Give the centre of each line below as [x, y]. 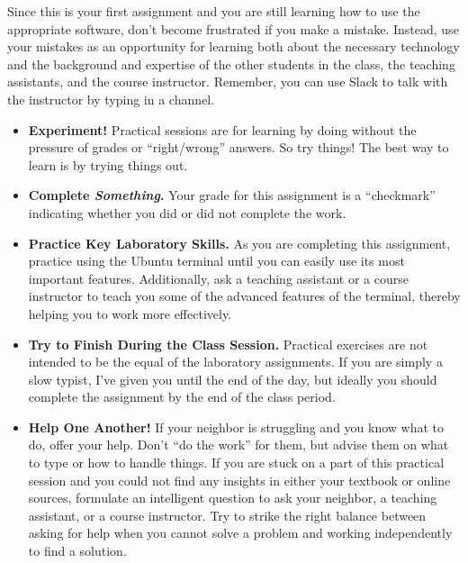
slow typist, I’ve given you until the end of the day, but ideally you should [233, 379]
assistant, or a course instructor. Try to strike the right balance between [227, 515]
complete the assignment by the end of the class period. [182, 397]
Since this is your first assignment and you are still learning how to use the [214, 11]
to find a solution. [77, 551]
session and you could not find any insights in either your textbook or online [239, 480]
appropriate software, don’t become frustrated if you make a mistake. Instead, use [233, 28]
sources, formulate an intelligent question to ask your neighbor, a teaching [233, 498]
